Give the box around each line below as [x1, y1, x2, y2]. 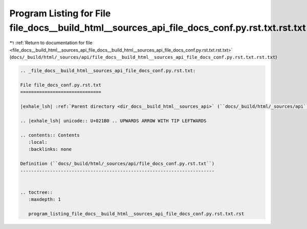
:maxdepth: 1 [28, 197, 61, 202]
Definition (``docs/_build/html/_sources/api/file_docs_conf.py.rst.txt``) [20, 161, 215, 167]
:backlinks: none [28, 146, 72, 152]
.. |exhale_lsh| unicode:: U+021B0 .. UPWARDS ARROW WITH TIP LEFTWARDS [20, 118, 207, 124]
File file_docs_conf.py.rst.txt [20, 82, 102, 88]
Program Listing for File [9, 8, 111, 19]
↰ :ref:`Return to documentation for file [9, 40, 93, 46]
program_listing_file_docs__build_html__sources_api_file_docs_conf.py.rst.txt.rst [28, 211, 245, 217]
